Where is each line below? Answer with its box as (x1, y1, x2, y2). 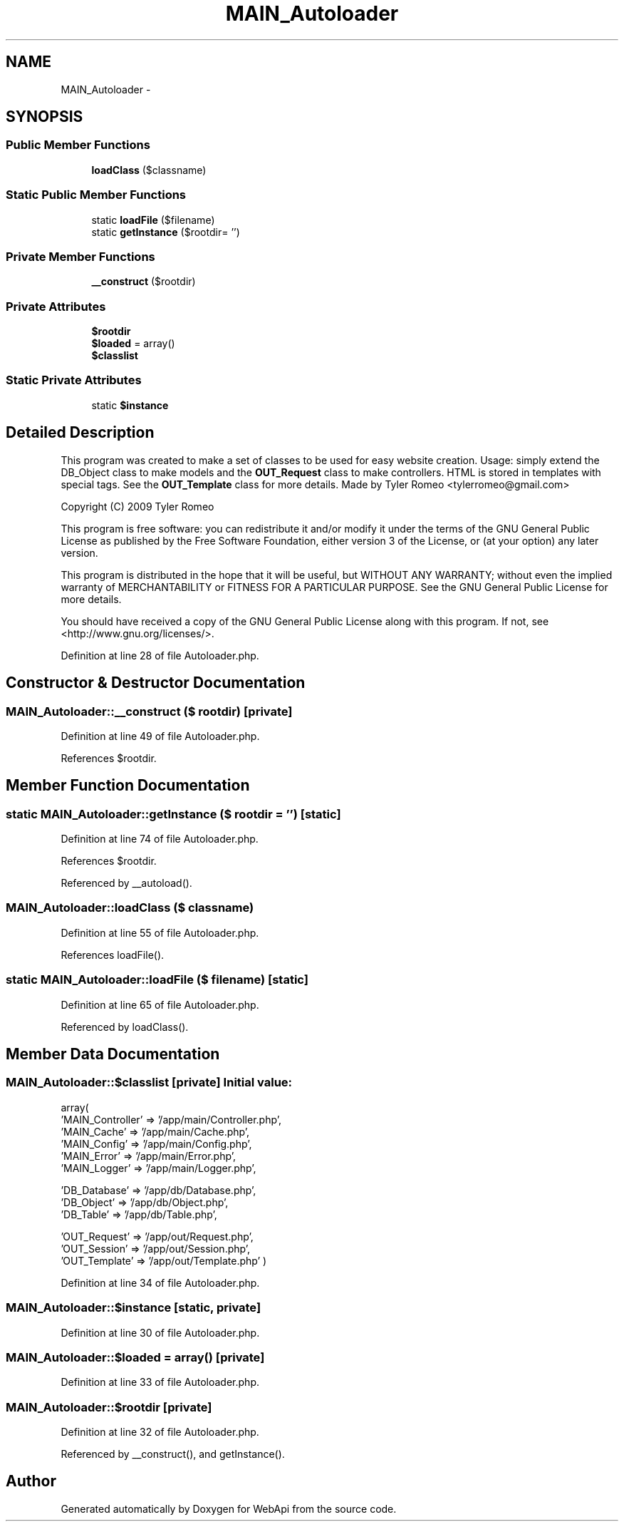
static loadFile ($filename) (91, 213, 215, 226)
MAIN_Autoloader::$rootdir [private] (6, 1399, 212, 1414)
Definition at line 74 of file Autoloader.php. (61, 833, 259, 845)
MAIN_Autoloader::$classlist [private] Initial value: (6, 1075, 293, 1090)
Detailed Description (6, 423, 155, 442)
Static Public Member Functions (6, 187, 187, 202)
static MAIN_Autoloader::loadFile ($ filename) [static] (6, 972, 308, 987)
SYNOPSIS (6, 108, 83, 126)
